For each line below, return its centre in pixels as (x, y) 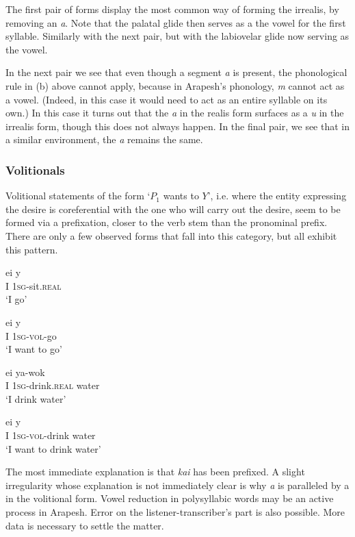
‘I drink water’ (36, 398)
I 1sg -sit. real (34, 285)
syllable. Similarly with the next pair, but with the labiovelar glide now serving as (177, 36)
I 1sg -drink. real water (53, 385)
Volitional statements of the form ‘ (78, 196)
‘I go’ (16, 299)
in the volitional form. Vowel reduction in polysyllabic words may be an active (170, 498)
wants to (181, 196)
